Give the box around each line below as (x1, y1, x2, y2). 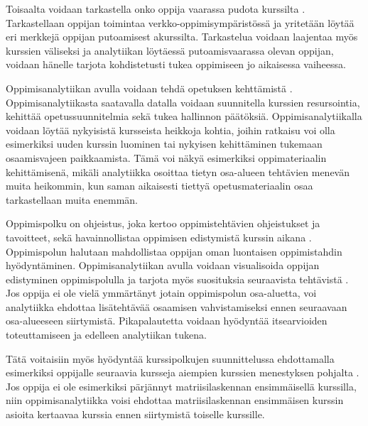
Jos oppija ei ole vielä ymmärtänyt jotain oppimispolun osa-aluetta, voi (6, 285, 317, 300)
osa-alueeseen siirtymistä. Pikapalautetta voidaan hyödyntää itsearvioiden (6, 313, 328, 328)
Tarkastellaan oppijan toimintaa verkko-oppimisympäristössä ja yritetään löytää (6, 15, 355, 30)
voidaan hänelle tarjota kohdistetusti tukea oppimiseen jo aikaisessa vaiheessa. (6, 57, 346, 72)
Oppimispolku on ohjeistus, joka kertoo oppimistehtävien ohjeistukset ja (6, 216, 320, 231)
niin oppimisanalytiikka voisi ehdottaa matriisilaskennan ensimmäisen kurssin (6, 393, 344, 408)
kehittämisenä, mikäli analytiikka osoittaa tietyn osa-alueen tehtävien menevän (6, 164, 350, 179)
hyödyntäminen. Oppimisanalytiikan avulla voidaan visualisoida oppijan (6, 258, 320, 273)
